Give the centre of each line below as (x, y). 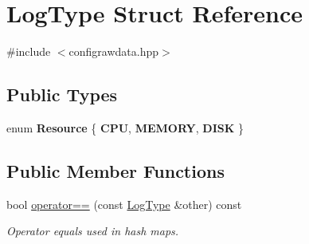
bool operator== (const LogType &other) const (124, 204)
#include (29, 51)
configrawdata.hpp (114, 51)
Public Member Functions (115, 170)
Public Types (62, 94)
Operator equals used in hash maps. (93, 231)
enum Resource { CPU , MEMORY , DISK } (125, 127)
